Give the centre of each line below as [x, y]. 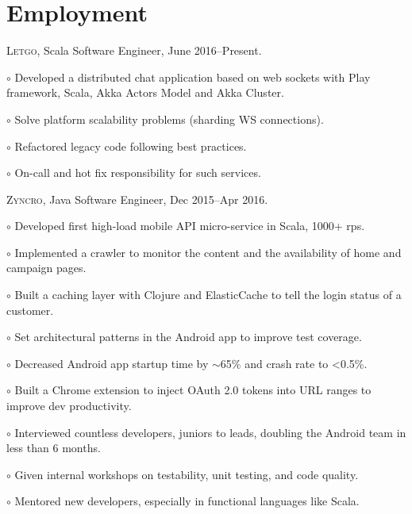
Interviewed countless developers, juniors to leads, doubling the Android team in [210, 432]
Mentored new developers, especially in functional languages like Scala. [187, 501]
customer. [30, 310]
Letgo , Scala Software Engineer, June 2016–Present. [134, 50]
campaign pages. [46, 268]
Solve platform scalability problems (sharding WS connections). [169, 119]
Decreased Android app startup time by [112, 363]
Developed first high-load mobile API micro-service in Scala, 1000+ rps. [190, 226]
